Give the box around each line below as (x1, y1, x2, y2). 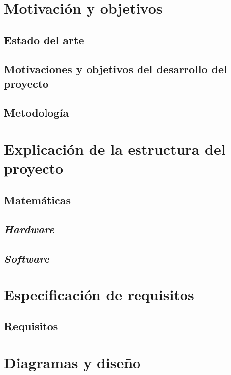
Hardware (4, 221, 54, 236)
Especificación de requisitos (4, 284, 194, 305)
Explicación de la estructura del (4, 139, 226, 159)
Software (4, 250, 49, 266)
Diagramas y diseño (4, 352, 141, 373)
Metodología (4, 105, 69, 120)
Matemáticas (4, 192, 71, 208)
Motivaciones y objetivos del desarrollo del (4, 61, 227, 76)
